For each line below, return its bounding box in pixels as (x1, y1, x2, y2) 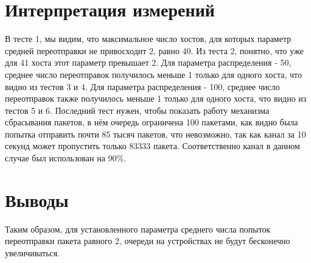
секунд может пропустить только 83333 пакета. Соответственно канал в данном (5, 139, 300, 152)
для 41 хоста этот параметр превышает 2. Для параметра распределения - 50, (5, 56, 292, 69)
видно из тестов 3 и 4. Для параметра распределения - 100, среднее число (5, 80, 280, 93)
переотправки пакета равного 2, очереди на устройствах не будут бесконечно (5, 234, 290, 247)
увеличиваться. (5, 246, 60, 259)
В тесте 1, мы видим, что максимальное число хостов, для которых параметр (5, 32, 292, 45)
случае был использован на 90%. (5, 152, 127, 164)
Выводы (5, 187, 69, 212)
